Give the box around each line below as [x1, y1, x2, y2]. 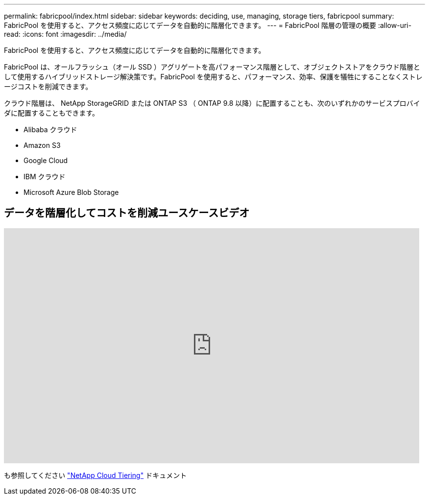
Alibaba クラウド [24, 125, 77, 134]
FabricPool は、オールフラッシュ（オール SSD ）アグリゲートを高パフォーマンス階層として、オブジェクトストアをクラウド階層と [4, 63, 420, 71]
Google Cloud [24, 156, 68, 165]
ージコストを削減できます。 [4, 82, 93, 91]
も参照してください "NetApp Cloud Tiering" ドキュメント [4, 471, 187, 479]
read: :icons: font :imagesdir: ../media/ [4, 30, 127, 38]
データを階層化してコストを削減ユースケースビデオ [4, 207, 250, 219]
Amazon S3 [24, 141, 61, 149]
